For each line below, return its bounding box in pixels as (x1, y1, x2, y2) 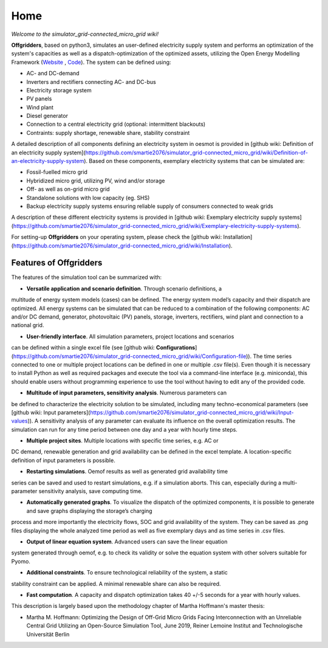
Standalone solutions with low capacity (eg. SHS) (26, 194, 150, 201)
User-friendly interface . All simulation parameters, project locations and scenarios (26, 333, 234, 340)
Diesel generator (26, 112, 68, 120)
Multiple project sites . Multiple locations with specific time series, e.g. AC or (26, 437, 219, 444)
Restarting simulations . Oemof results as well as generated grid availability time (26, 468, 228, 475)
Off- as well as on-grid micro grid (26, 185, 110, 193)
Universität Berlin (26, 630, 70, 638)
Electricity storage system (26, 86, 92, 94)
